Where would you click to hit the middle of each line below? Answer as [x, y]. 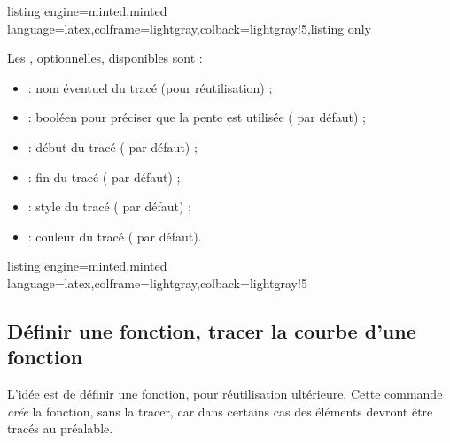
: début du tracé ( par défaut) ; [112, 146]
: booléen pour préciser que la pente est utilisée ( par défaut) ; [197, 117]
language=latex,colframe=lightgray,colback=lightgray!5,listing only [189, 28]
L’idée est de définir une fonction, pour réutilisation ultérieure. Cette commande [225, 394]
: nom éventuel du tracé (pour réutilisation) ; [150, 87]
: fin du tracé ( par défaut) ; [104, 176]
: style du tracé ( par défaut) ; [109, 206]
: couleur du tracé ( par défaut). [115, 236]
